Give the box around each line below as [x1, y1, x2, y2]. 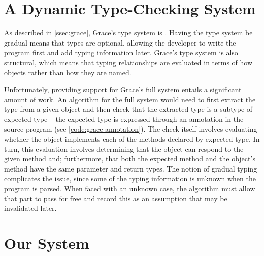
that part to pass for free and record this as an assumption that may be [4, 193, 227, 203]
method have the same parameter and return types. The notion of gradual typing [4, 163, 257, 174]
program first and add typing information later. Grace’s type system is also [4, 47, 238, 58]
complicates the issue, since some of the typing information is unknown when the [4, 173, 256, 184]
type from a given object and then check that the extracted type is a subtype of [4, 104, 253, 114]
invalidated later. [4, 203, 57, 214]
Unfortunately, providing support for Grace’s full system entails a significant [4, 84, 242, 95]
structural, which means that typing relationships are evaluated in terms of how [4, 57, 253, 67]
